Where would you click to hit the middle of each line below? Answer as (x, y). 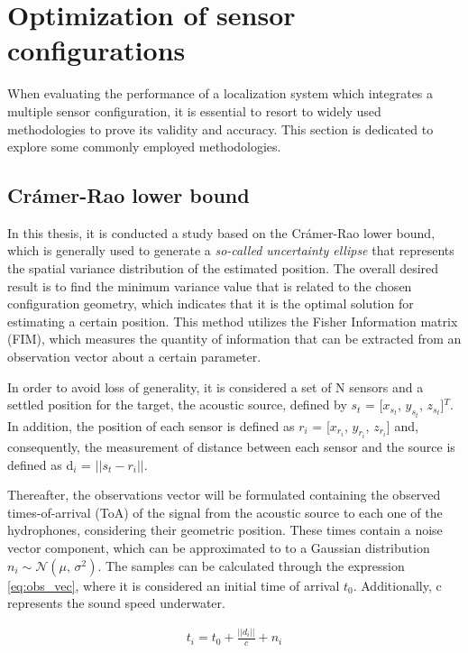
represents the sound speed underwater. (116, 603)
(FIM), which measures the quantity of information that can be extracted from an (234, 339)
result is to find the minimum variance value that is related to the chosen (210, 285)
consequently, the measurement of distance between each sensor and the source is (231, 447)
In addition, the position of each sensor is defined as (151, 425)
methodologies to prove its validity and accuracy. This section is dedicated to (220, 129)
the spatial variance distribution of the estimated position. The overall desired (223, 268)
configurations (96, 50)
